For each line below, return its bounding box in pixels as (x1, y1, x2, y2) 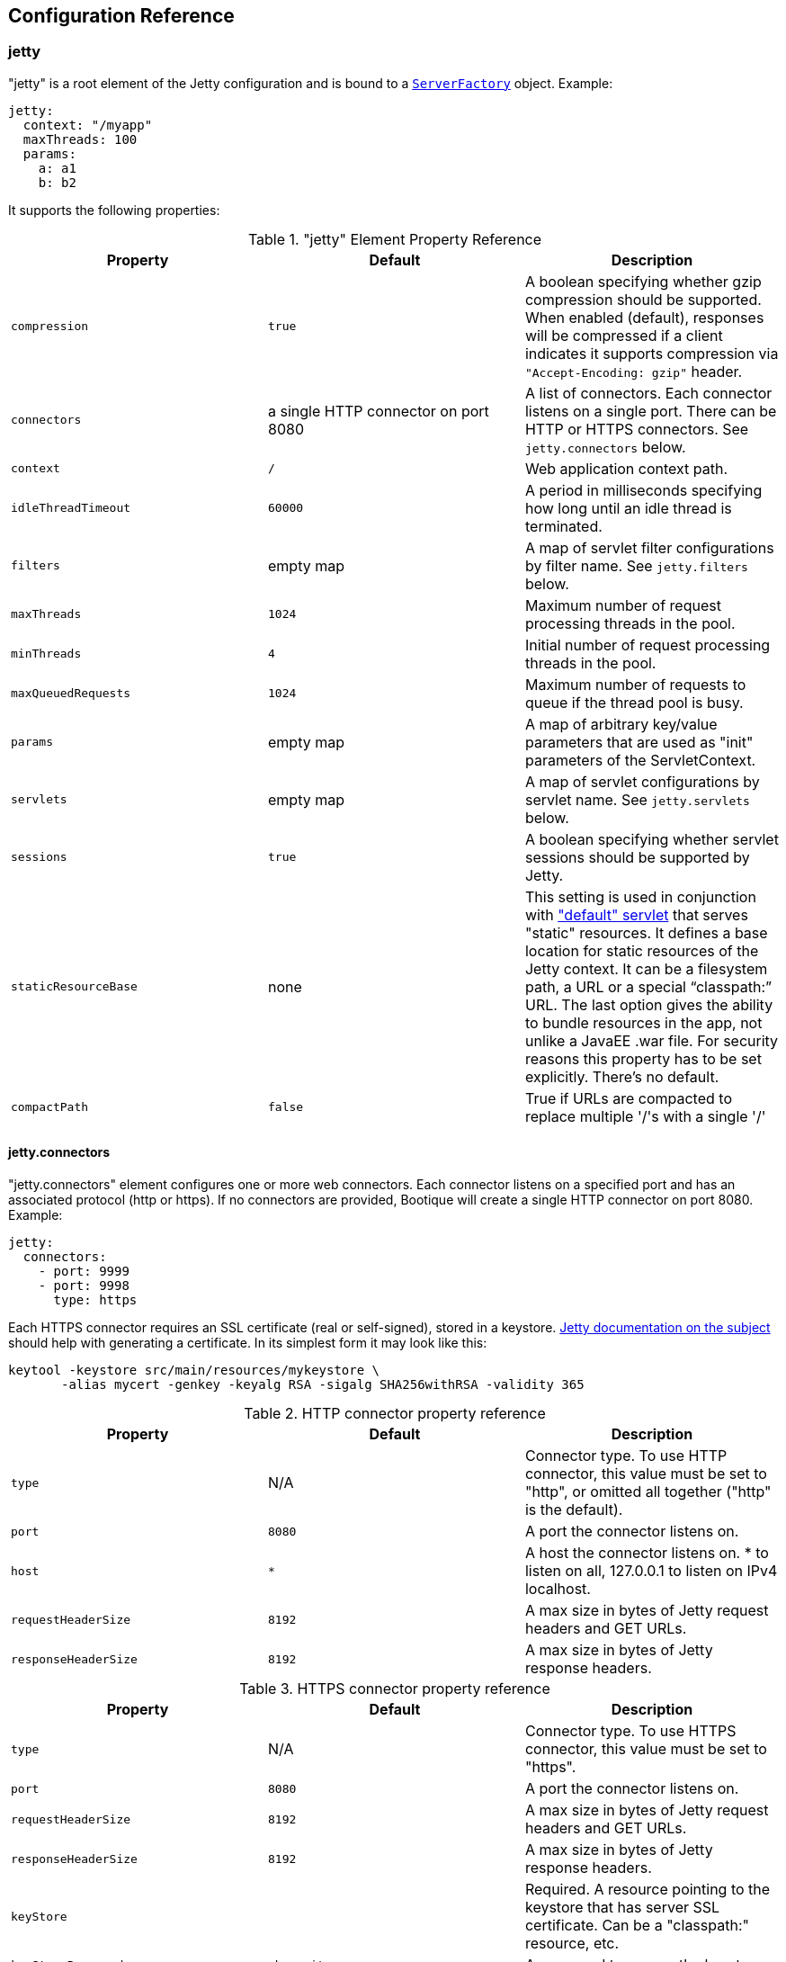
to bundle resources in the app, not (524, 1013, 763, 1032)
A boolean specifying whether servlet (524, 829, 779, 848)
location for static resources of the (524, 941, 759, 960)
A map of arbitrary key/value (524, 714, 718, 733)
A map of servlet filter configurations (524, 538, 774, 557)
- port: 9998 (38, 1278, 130, 1294)
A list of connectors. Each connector (524, 383, 773, 402)
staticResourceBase (11, 980, 138, 994)
